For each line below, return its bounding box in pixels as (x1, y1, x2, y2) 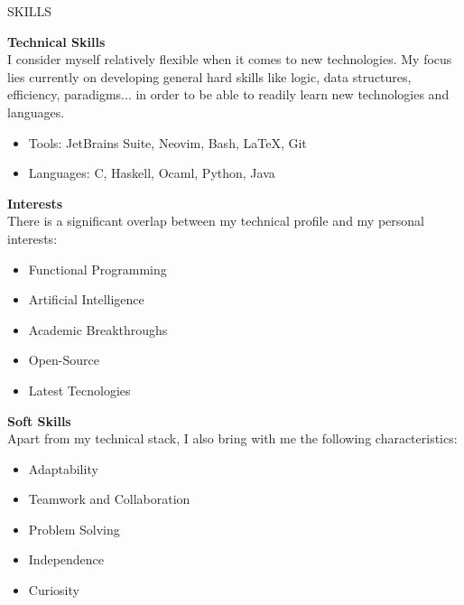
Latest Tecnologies (28, 380, 131, 399)
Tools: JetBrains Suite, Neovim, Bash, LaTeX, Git (28, 133, 307, 152)
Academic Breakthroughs (28, 320, 168, 339)
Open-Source (28, 350, 100, 369)
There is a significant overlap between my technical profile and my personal (7, 211, 424, 230)
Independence (28, 550, 105, 569)
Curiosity (28, 581, 79, 600)
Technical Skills (7, 32, 106, 51)
